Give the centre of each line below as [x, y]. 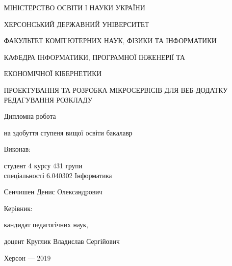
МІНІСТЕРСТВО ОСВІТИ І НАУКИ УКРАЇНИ [75, 7]
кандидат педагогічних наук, [46, 225]
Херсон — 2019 [27, 257]
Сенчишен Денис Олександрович [53, 192]
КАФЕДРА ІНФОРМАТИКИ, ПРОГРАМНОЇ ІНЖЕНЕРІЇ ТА [95, 57]
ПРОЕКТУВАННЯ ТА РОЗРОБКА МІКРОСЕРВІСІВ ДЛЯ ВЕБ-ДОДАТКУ [116, 90]
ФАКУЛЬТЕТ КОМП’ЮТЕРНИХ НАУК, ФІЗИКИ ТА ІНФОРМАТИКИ [110, 40]
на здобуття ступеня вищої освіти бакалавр [68, 132]
